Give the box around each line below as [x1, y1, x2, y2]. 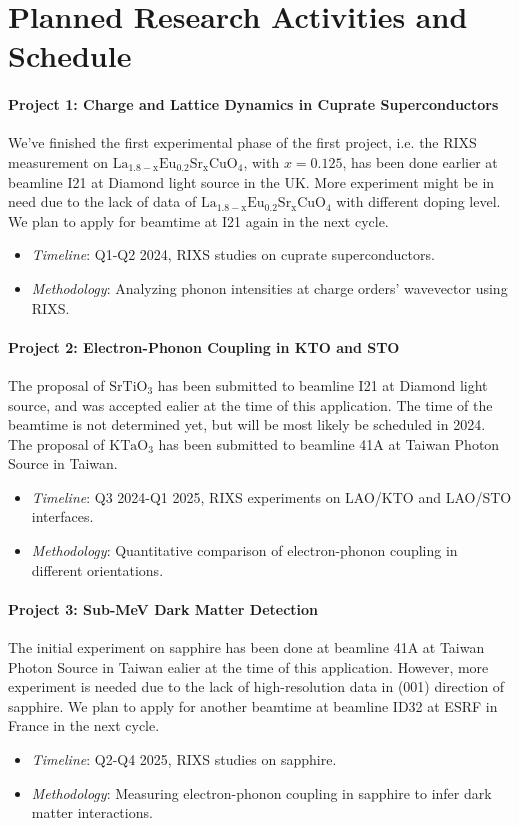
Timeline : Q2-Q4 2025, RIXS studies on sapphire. [31, 749, 337, 770]
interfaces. [31, 506, 94, 527]
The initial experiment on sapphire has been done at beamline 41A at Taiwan [8, 637, 485, 658]
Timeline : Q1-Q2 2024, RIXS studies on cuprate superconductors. [31, 244, 435, 265]
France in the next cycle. [8, 715, 160, 736]
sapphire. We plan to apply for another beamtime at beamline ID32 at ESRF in [8, 695, 498, 716]
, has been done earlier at [342, 151, 498, 172]
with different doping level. [336, 191, 501, 212]
